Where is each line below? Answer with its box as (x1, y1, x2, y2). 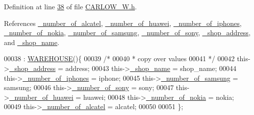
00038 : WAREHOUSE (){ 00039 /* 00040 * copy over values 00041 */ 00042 (4, 53, 235, 64)
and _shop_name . (4, 37, 59, 47)
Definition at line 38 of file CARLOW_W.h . (4, 1, 137, 11)
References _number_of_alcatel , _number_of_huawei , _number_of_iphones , (4, 18, 242, 28)
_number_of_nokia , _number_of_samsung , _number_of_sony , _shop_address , (4, 27, 251, 38)
